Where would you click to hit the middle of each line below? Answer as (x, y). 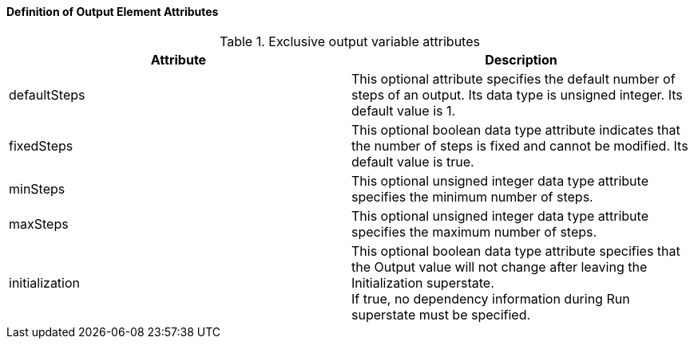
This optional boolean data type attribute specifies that (516, 251)
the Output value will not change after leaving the (500, 267)
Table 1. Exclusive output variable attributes (350, 41)
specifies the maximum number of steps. (474, 231)
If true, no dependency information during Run (491, 298)
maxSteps (39, 223)
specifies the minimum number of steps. (472, 196)
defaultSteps (47, 94)
